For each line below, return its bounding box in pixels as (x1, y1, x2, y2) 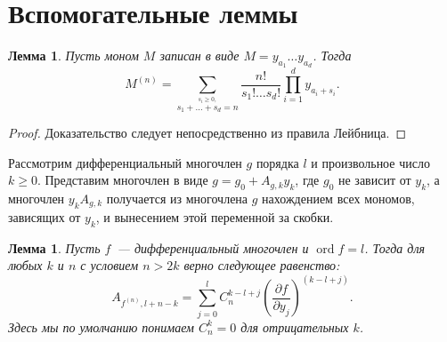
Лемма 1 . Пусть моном (8, 46, 139, 65)
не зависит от (337, 171, 411, 189)
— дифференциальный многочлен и (117, 238, 309, 257)
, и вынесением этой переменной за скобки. (95, 207, 334, 226)
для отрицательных (240, 317, 349, 336)
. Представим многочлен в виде (37, 171, 208, 189)
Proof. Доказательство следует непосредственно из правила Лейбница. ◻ (8, 123, 407, 142)
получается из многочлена (106, 189, 248, 207)
